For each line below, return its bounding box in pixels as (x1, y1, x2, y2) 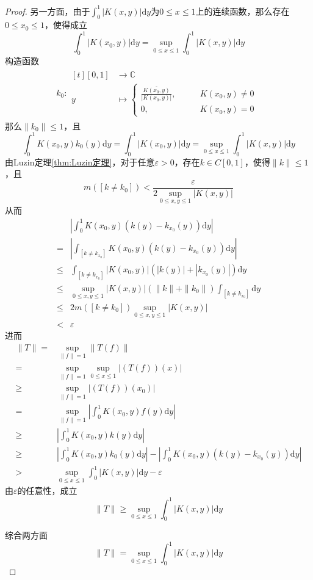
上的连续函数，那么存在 (195, 4, 290, 17)
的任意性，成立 (17, 484, 77, 497)
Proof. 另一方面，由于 (5, 4, 90, 17)
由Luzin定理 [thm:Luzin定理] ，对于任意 (5, 155, 155, 168)
